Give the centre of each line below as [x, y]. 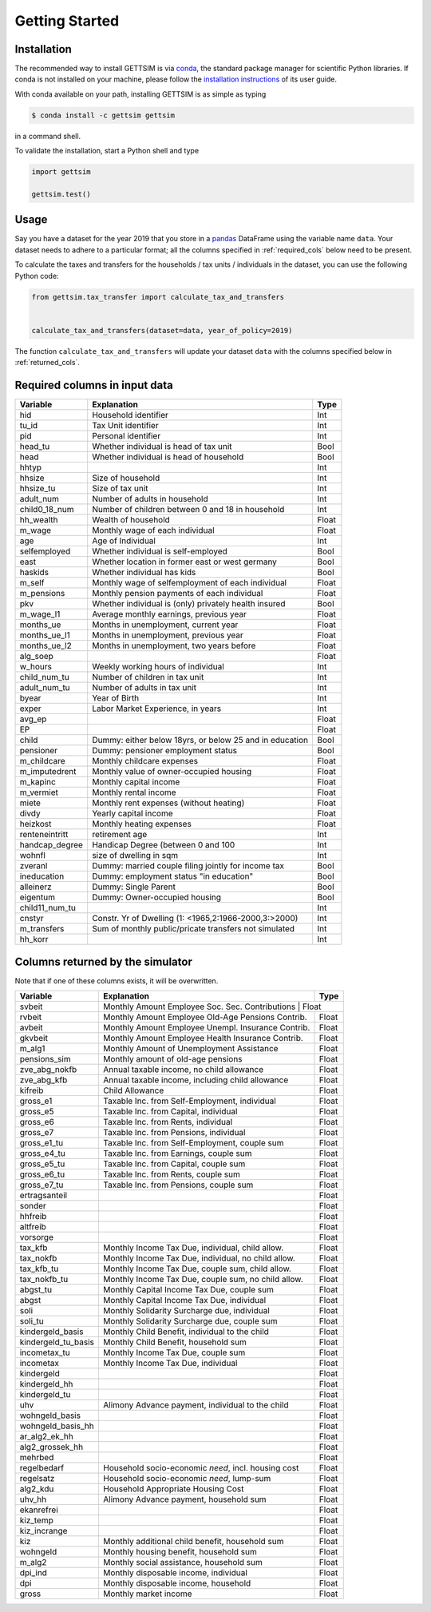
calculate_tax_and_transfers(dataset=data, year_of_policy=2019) [162, 330]
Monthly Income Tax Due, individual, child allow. [194, 1248]
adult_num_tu [45, 688]
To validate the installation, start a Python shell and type [107, 151]
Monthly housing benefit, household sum [180, 1551]
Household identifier [130, 415]
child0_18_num [47, 510]
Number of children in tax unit [148, 677]
